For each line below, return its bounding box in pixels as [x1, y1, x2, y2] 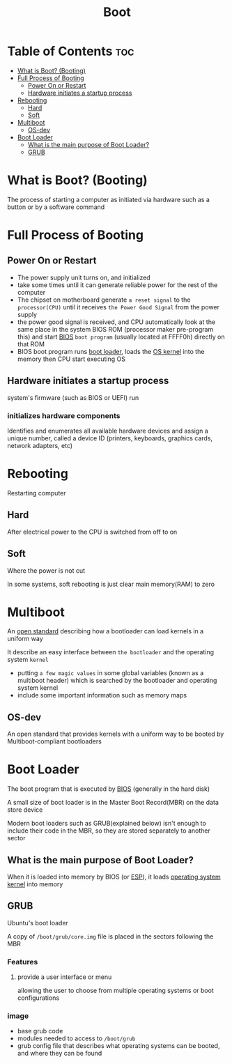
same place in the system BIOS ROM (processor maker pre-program [17, 325, 214, 333]
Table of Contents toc [7, 43, 134, 59]
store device [7, 805, 43, 814]
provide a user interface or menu [17, 973, 112, 981]
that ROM [17, 339, 45, 348]
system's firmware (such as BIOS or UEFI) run [7, 393, 139, 401]
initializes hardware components [7, 410, 121, 420]
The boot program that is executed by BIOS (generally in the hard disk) [7, 785, 210, 793]
